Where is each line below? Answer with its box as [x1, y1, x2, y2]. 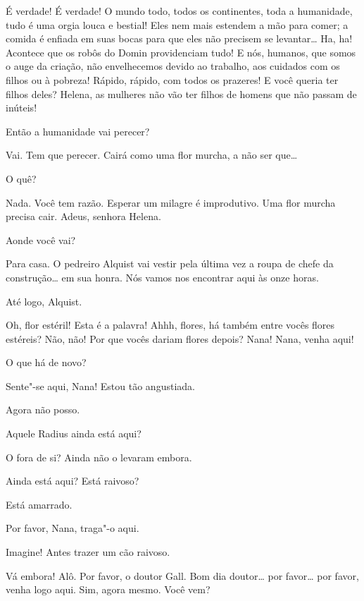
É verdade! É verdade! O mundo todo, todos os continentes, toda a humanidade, [6, 4, 353, 18]
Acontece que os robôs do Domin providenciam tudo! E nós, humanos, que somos [6, 44, 356, 59]
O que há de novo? [6, 355, 87, 370]
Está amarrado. [6, 497, 73, 511]
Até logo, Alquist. [6, 293, 82, 308]
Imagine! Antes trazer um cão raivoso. [6, 545, 170, 559]
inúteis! [6, 100, 37, 115]
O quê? [6, 171, 37, 186]
